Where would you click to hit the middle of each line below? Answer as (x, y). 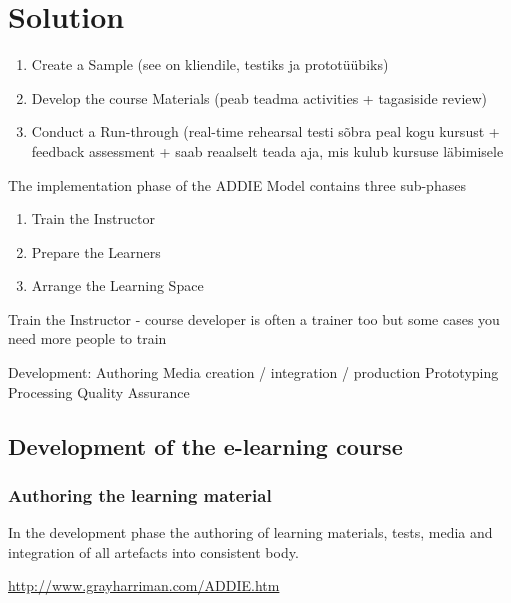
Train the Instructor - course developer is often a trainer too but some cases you (254, 318)
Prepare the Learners (96, 251)
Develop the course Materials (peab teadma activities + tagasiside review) (259, 97)
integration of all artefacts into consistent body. (153, 551)
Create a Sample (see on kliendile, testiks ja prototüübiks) (210, 64)
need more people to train (87, 338)
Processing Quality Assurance (99, 391)
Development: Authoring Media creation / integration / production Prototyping (253, 372)
